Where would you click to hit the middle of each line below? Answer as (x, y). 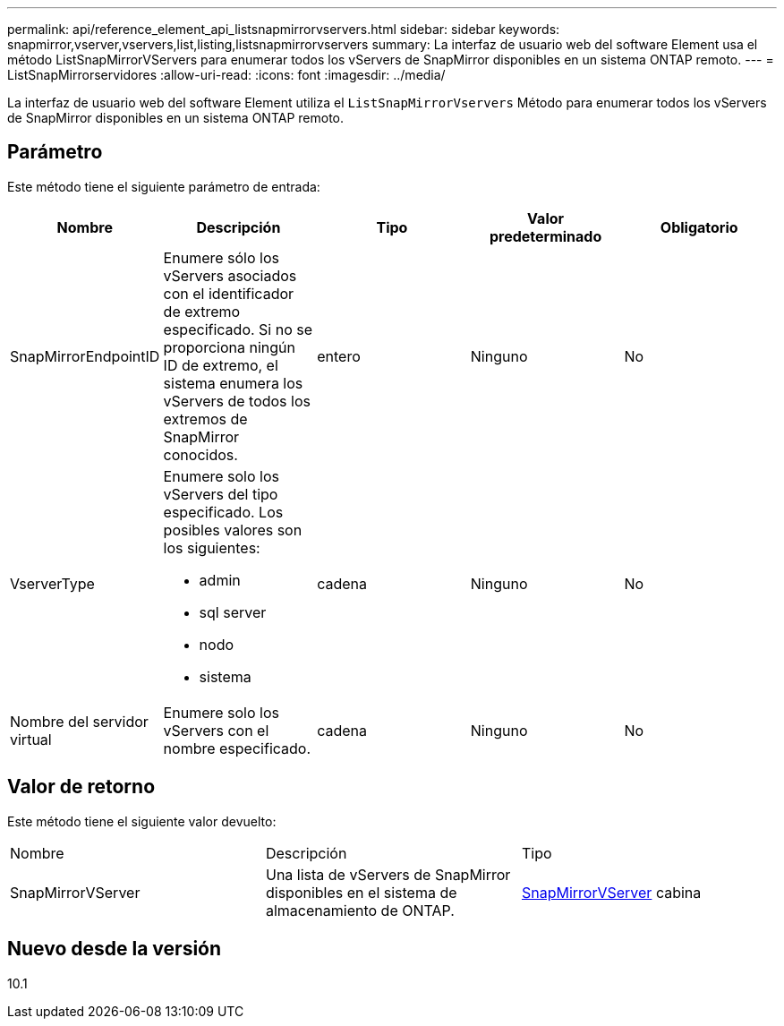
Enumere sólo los (221, 257)
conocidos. (200, 454)
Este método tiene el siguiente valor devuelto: (142, 821)
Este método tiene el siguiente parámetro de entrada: (164, 186)
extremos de (205, 419)
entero (339, 356)
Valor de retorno (81, 787)
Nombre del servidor (79, 721)
